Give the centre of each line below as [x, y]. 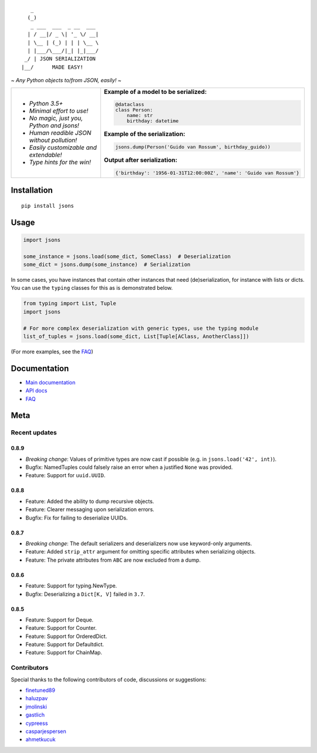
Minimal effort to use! [59, 110]
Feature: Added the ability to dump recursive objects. [90, 501]
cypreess [37, 723]
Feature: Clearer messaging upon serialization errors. [90, 509]
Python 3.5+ [46, 103]
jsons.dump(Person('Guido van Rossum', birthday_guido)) [193, 147]
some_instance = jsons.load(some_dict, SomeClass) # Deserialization [127, 256]
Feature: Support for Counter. [61, 628]
